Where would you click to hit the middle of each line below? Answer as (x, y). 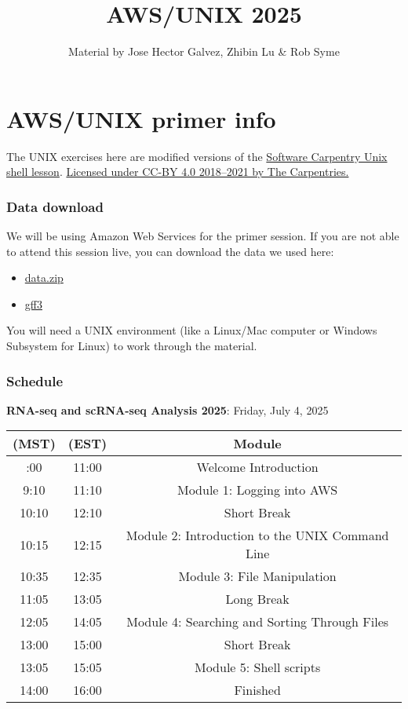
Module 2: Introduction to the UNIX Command (257, 535)
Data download (55, 206)
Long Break (257, 599)
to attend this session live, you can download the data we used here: (170, 251)
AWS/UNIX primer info (141, 118)
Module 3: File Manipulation (257, 576)
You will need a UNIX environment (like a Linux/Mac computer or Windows (192, 330)
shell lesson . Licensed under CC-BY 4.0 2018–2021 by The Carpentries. (178, 172)
